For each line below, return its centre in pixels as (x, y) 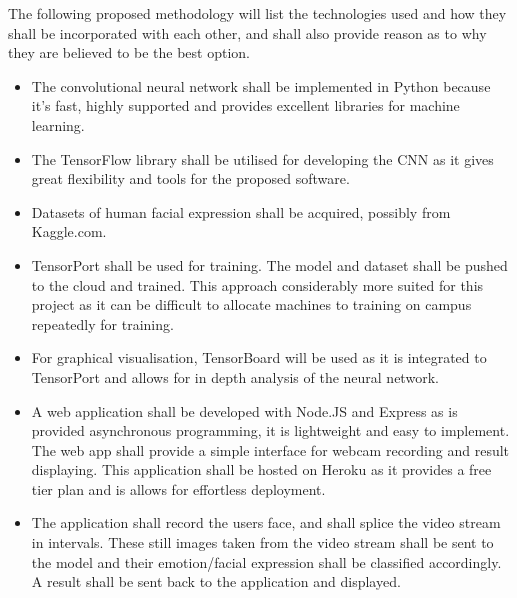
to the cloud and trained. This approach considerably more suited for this (257, 284)
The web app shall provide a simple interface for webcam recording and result (270, 449)
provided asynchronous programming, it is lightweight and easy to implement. (270, 430)
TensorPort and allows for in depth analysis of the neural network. (235, 376)
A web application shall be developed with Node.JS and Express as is (244, 410)
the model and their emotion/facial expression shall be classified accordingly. (266, 561)
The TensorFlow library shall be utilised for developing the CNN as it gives (262, 158)
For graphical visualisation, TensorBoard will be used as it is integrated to (259, 357)
